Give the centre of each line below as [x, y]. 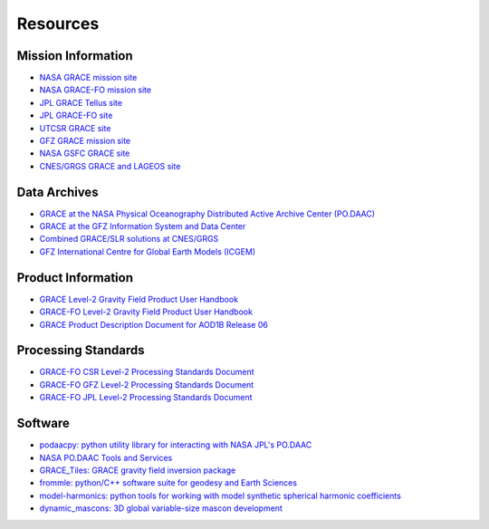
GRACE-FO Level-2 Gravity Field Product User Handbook [146, 312]
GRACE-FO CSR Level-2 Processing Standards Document [147, 372]
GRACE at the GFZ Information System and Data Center [143, 226]
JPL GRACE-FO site [76, 115]
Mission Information [75, 56]
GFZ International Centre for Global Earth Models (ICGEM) [148, 251]
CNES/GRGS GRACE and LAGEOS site [110, 166]
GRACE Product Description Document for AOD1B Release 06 [154, 324]
